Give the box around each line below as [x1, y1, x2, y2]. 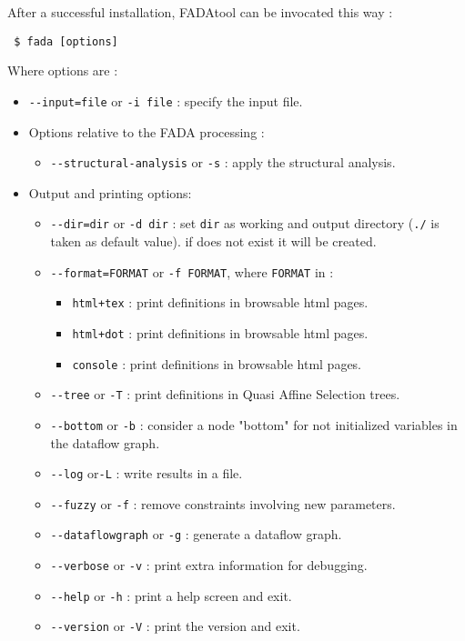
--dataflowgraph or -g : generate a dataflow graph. [50, 525, 342, 544]
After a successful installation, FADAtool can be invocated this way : [7, 3, 393, 21]
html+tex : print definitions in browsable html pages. [72, 293, 369, 312]
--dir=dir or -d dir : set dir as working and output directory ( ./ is [50, 214, 440, 233]
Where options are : [7, 61, 118, 80]
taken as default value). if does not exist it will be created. [50, 232, 377, 250]
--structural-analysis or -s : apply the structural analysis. [50, 153, 396, 172]
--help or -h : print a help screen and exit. [50, 586, 292, 605]
